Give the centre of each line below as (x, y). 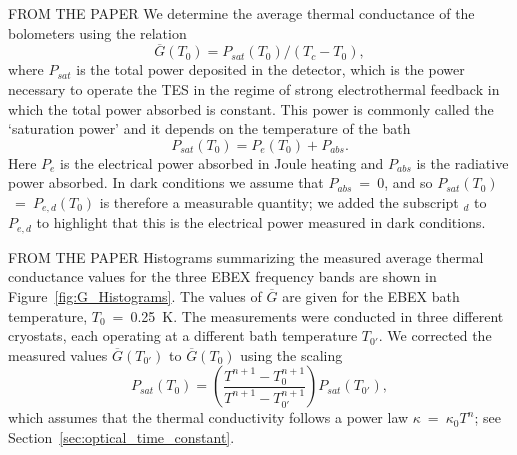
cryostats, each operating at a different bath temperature (183, 335)
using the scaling (291, 354)
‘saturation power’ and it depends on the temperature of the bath (209, 128)
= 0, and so (396, 182)
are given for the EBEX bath (371, 296)
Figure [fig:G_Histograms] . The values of (135, 296)
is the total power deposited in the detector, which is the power (270, 69)
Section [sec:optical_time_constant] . (121, 437)
